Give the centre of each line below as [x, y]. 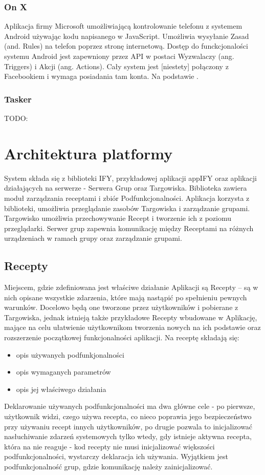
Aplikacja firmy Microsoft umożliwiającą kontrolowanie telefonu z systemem [123, 26]
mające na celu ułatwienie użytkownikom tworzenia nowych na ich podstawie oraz [132, 327]
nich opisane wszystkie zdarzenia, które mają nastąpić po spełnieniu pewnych [126, 297]
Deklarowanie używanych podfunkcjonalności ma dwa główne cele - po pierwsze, [130, 406]
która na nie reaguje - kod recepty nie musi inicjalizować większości [109, 446]
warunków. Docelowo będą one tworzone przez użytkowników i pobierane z [121, 307]
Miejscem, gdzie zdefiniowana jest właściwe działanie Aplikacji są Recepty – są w [131, 287]
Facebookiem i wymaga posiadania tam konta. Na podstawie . [101, 76]
